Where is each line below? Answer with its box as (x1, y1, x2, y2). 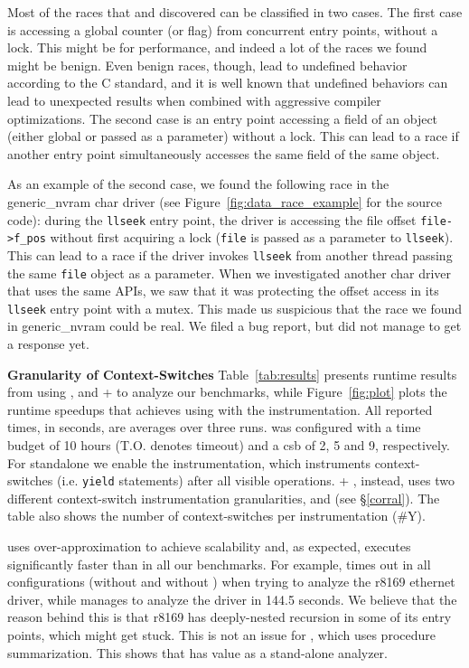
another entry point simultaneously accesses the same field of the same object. (7, 144, 440, 163)
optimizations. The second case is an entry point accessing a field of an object (7, 108, 438, 127)
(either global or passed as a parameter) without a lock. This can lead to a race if (7, 127, 459, 146)
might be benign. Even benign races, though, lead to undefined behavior (7, 55, 408, 74)
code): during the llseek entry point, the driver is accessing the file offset (7, 210, 417, 229)
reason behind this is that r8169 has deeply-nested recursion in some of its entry (7, 607, 452, 626)
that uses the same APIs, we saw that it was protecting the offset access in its (7, 281, 439, 300)
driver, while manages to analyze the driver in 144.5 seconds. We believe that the (7, 589, 457, 608)
